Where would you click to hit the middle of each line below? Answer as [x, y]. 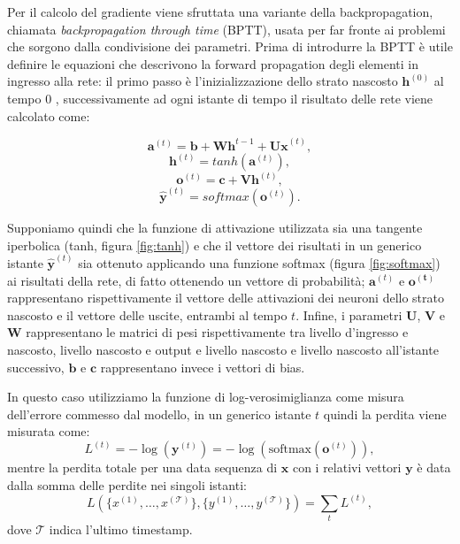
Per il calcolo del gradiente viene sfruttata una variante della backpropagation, [220, 11]
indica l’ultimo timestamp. [121, 529]
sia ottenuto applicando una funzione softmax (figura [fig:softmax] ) [259, 262]
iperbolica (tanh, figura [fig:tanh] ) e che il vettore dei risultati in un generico [215, 245]
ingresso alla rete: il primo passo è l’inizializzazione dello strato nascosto [203, 81]
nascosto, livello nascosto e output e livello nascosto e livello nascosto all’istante [223, 349]
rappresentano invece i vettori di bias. [203, 367]
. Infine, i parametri [349, 314]
